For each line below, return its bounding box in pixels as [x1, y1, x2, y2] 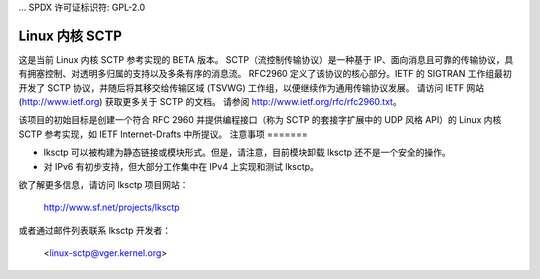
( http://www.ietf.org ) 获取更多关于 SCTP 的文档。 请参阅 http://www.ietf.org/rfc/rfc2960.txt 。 [18, 96, 402, 108]
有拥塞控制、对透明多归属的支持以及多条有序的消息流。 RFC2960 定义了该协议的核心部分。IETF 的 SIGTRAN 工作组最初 [18, 68, 512, 80]
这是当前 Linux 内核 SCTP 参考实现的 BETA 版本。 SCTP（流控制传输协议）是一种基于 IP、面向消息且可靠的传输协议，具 [18, 53, 514, 65]
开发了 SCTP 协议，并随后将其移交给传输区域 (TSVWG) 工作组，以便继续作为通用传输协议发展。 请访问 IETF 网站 [18, 81, 485, 94]
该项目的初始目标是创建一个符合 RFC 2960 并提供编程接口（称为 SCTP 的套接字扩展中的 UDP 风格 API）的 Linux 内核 [18, 114, 502, 126]
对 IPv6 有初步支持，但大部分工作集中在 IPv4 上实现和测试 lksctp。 [43, 160, 320, 172]
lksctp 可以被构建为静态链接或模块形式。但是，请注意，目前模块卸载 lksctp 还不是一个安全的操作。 [43, 146, 452, 159]
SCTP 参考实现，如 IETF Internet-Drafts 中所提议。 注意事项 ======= [18, 128, 309, 140]
